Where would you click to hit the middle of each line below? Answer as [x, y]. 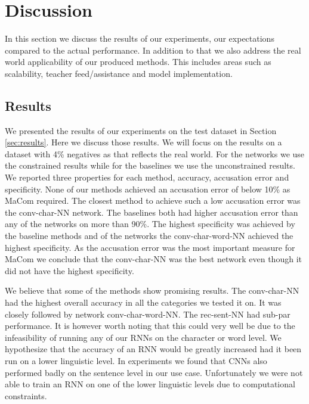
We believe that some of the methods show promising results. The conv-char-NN [152, 290]
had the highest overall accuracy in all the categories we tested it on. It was [143, 302]
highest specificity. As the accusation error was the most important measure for [150, 247]
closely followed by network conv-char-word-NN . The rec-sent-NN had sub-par [148, 314]
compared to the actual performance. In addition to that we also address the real [153, 50]
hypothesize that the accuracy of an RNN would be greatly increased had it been [153, 349]
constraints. [26, 395]
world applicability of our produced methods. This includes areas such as [138, 62]
